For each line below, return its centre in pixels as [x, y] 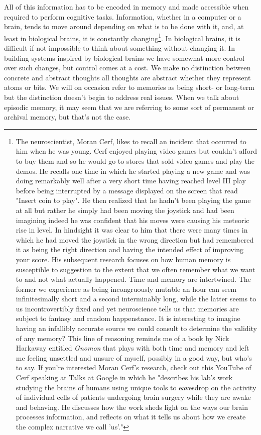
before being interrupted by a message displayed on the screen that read [127, 190]
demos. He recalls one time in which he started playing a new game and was [133, 171]
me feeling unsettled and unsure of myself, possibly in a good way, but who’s [134, 357]
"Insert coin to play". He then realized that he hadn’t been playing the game [133, 200]
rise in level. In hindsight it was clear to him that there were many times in [132, 230]
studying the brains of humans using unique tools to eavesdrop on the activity [136, 387]
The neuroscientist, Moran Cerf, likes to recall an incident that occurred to [131, 141]
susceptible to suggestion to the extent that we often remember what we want [136, 269]
